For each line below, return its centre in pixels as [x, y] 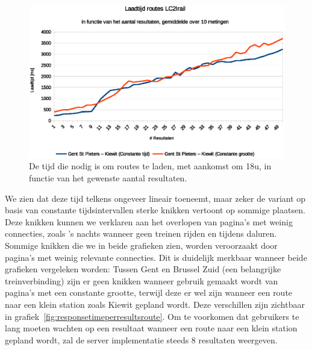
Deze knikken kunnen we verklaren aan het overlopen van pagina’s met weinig [149, 221]
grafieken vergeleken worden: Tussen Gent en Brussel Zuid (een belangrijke [143, 269]
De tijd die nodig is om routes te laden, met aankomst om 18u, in [150, 166]
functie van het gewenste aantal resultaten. [108, 178]
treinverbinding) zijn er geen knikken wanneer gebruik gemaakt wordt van [142, 280]
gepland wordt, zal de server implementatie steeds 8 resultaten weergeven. [141, 339]
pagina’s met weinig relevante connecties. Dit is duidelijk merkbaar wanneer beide [156, 257]
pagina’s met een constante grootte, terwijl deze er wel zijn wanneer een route [149, 292]
